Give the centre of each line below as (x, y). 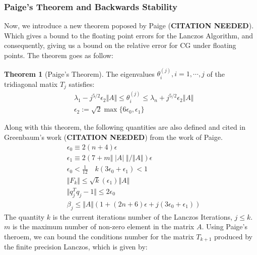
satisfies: (82, 84)
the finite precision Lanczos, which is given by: (76, 247)
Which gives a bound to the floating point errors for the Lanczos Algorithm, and (129, 35)
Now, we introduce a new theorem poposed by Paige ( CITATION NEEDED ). (129, 25)
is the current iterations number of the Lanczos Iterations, (142, 216)
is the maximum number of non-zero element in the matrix (103, 226)
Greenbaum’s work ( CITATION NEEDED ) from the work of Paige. (113, 137)
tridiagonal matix (31, 84)
